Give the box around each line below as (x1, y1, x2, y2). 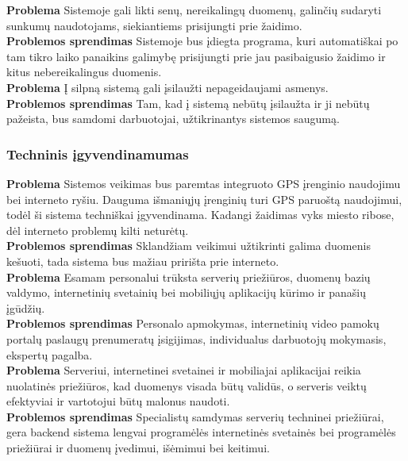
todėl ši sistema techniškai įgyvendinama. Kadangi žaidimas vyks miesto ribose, (6, 206, 395, 223)
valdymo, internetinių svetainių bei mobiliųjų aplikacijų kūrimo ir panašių (6, 284, 367, 301)
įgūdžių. (6, 299, 45, 316)
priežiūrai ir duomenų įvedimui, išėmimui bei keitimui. (6, 440, 270, 456)
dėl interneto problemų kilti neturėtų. (6, 221, 189, 238)
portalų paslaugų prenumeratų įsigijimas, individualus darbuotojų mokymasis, (6, 330, 387, 347)
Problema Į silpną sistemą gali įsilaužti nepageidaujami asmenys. (6, 79, 329, 95)
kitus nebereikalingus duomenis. (6, 63, 162, 80)
